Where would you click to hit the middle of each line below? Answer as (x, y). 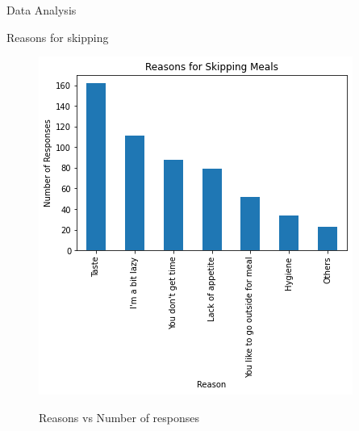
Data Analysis (42, 10)
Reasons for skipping (58, 37)
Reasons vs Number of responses (119, 417)
